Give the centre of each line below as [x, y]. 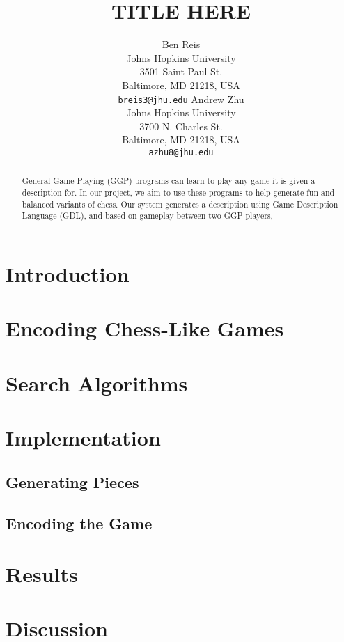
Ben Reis [181, 44]
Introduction [68, 274]
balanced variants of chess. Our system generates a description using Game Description [180, 204]
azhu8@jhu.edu [181, 152]
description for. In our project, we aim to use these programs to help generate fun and [178, 193]
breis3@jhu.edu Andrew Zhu [181, 99]
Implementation [83, 438]
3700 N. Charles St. [181, 126]
